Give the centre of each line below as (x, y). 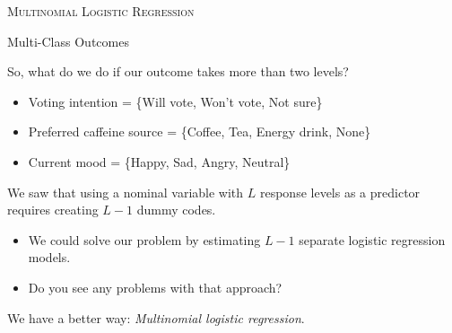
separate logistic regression (372, 239)
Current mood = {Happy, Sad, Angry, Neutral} (159, 161)
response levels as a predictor (340, 192)
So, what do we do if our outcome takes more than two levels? (178, 71)
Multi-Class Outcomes (68, 41)
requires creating (53, 210)
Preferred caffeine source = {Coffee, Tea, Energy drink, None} (200, 131)
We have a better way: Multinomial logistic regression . (156, 317)
